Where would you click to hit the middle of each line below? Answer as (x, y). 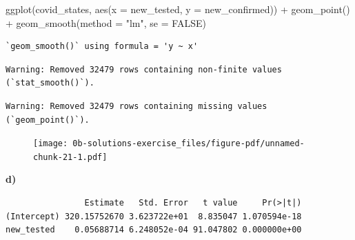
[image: (51, 144)
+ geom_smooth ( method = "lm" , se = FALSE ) (106, 22)
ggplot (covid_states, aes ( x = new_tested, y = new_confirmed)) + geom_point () (178, 9)
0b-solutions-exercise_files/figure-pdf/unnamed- (189, 144)
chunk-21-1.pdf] (70, 157)
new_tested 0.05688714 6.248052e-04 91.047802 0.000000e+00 (154, 230)
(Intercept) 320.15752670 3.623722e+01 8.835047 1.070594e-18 (154, 216)
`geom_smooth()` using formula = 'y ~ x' (102, 47)
